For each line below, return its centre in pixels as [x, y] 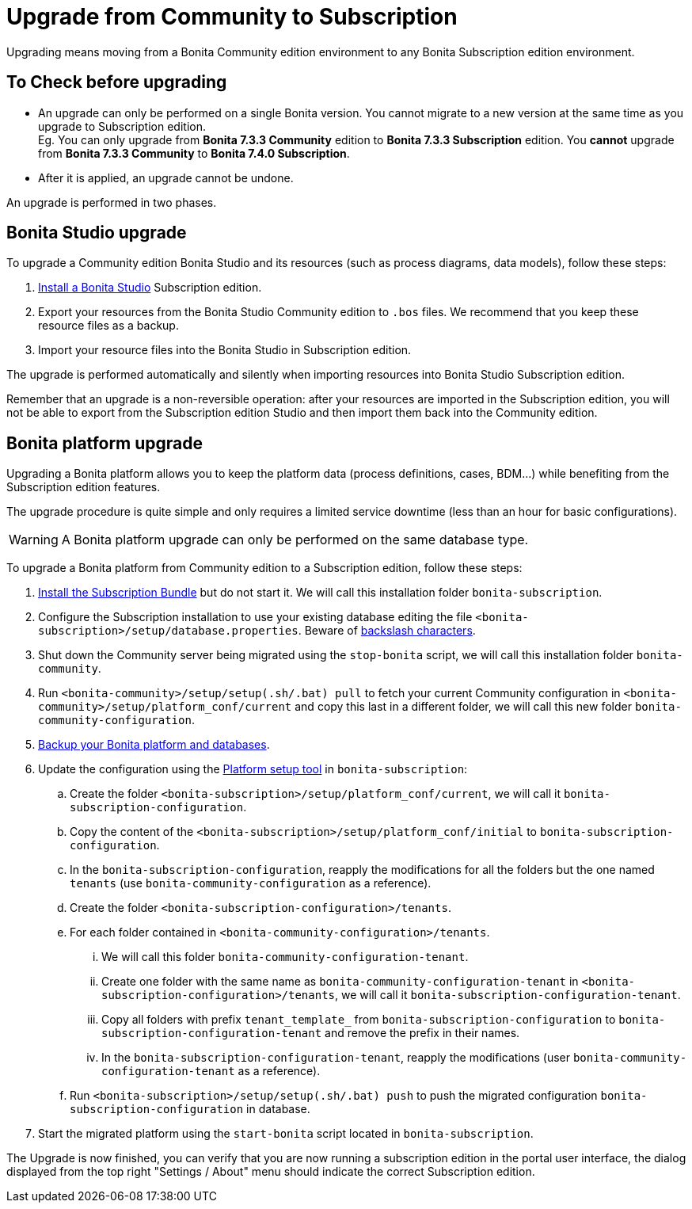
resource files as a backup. [108, 326]
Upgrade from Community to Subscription [232, 17]
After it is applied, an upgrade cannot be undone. [166, 177]
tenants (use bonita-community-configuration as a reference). [251, 883]
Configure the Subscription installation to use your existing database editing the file [255, 617]
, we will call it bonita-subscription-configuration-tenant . [508, 995]
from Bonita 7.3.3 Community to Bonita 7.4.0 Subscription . [194, 153]
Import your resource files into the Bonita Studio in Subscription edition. [225, 350]
